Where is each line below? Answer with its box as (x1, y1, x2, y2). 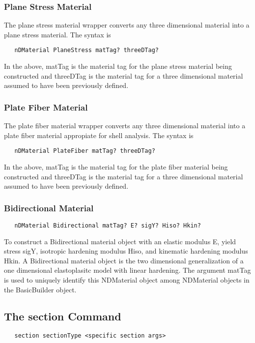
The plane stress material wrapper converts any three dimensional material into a (4, 20, 250, 30)
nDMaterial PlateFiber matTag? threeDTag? (14, 147, 155, 155)
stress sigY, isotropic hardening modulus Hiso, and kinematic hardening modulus (4, 246, 248, 256)
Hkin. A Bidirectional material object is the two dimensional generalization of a (4, 255, 244, 265)
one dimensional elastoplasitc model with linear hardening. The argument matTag (4, 265, 251, 275)
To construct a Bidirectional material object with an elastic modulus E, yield (4, 236, 236, 246)
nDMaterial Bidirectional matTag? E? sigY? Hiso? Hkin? (14, 222, 201, 229)
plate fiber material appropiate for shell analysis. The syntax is (4, 130, 194, 140)
